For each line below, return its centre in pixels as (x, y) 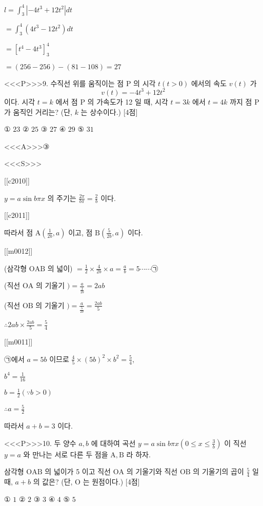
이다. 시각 (20, 101)
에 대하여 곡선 (113, 443)
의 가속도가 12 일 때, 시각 (128, 101)
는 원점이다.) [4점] (111, 482)
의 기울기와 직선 (152, 471)
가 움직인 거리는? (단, (38, 112)
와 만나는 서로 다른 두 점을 (66, 454)
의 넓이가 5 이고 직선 (78, 471)
